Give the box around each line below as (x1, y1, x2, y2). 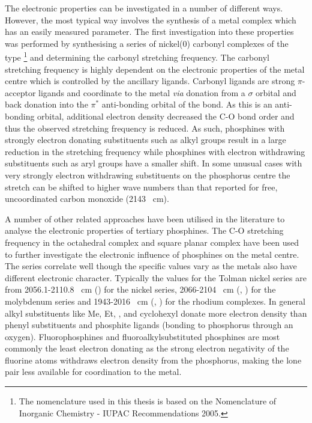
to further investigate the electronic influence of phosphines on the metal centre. (5, 248, 299, 260)
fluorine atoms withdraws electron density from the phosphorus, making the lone (5, 353, 302, 366)
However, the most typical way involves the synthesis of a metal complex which (5, 13, 296, 26)
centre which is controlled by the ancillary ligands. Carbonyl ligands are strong (5, 75, 295, 87)
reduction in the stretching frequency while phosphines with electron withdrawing (5, 145, 305, 157)
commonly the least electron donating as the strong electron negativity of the (5, 342, 289, 355)
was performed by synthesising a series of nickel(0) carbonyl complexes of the (5, 37, 289, 49)
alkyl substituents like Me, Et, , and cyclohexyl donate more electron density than (5, 306, 307, 319)
